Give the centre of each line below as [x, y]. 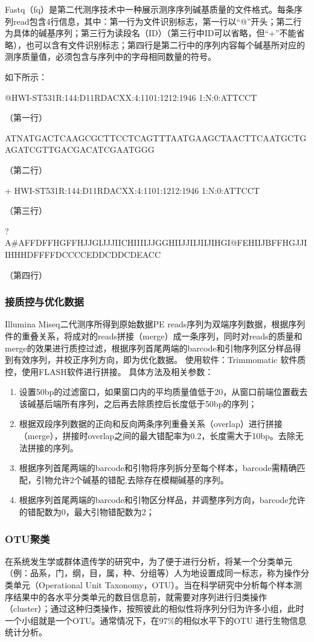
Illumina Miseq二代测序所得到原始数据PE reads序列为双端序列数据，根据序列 [155, 324]
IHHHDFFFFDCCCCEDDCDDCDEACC [83, 254]
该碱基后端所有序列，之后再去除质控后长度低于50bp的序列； [138, 403]
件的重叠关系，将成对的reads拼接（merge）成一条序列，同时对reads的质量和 [154, 335]
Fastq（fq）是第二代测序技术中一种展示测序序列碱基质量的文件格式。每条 [150, 9]
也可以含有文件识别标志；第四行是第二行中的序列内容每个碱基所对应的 [165, 44]
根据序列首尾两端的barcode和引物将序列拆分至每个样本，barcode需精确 [158, 468]
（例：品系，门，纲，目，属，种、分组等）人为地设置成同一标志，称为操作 [153, 573]
